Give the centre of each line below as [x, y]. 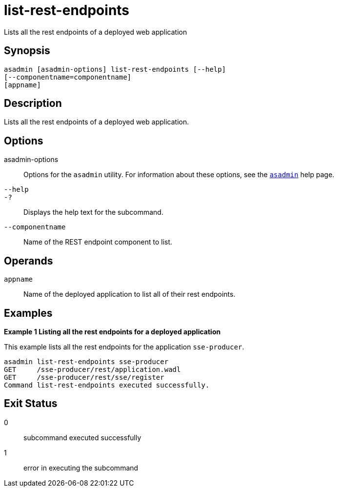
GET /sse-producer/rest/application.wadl [92, 369]
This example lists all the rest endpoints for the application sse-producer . [124, 347]
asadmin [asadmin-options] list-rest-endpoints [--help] [115, 69]
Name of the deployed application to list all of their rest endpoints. [129, 294]
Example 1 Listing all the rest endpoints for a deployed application [112, 331]
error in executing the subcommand [81, 468]
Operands [29, 261]
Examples [28, 313]
